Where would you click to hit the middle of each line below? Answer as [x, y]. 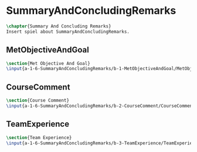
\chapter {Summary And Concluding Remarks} [59, 26]
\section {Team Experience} [39, 137]
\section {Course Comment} [38, 101]
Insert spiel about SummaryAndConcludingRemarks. [68, 32]
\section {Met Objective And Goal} [48, 63]
